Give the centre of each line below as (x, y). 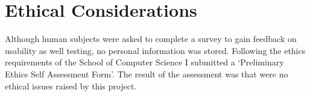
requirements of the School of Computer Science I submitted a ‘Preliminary (144, 62)
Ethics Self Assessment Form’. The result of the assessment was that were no (147, 73)
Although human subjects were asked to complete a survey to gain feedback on (151, 39)
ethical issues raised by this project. (71, 85)
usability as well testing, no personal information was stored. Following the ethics (155, 50)
